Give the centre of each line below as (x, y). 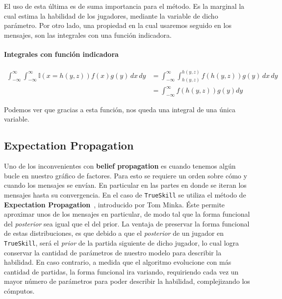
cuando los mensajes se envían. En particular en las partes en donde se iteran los (125, 185)
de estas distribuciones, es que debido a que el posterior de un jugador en (114, 233)
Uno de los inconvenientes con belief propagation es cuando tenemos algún (120, 166)
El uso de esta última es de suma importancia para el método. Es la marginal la (124, 6)
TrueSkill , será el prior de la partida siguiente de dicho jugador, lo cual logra (122, 243)
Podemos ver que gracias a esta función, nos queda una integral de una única (120, 109)
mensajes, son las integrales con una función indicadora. (88, 35)
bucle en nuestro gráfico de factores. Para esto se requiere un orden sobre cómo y (126, 175)
